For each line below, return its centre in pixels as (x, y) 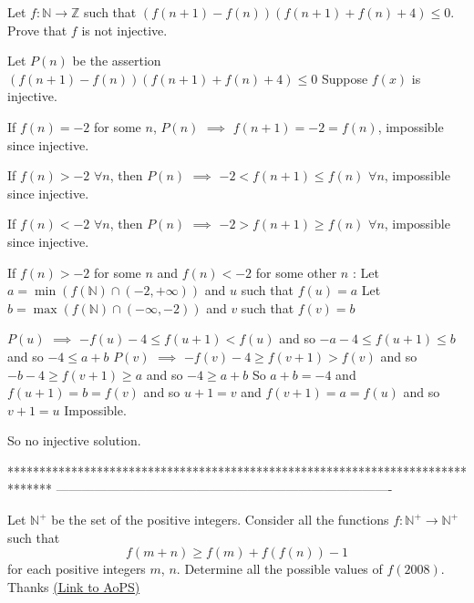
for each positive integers (77, 569)
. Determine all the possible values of (279, 569)
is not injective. (124, 30)
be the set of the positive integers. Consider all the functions (220, 520)
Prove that (37, 30)
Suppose (345, 78)
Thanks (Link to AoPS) (74, 586)
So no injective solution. (74, 440)
